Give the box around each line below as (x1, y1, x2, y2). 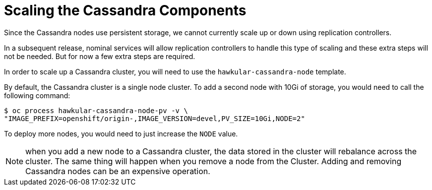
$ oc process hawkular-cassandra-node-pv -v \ (4, 106, 188, 115)
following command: (4, 91, 70, 100)
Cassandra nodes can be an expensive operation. (25, 166, 210, 176)
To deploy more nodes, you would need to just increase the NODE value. (4, 129, 238, 138)
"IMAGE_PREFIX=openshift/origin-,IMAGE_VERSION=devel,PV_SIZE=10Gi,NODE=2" (4, 114, 305, 123)
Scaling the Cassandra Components (4, 2, 247, 19)
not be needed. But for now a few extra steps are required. (4, 52, 195, 61)
